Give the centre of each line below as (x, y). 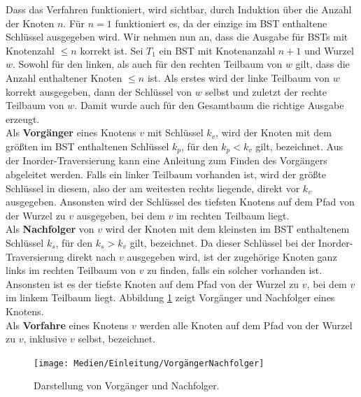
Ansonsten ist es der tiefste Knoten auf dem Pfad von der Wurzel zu (153, 283)
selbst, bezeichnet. (117, 339)
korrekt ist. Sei (112, 50)
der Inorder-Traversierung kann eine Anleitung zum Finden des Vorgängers (167, 160)
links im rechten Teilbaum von (71, 270)
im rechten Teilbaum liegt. (233, 215)
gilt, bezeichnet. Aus (299, 146)
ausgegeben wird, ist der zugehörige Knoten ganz (232, 256)
